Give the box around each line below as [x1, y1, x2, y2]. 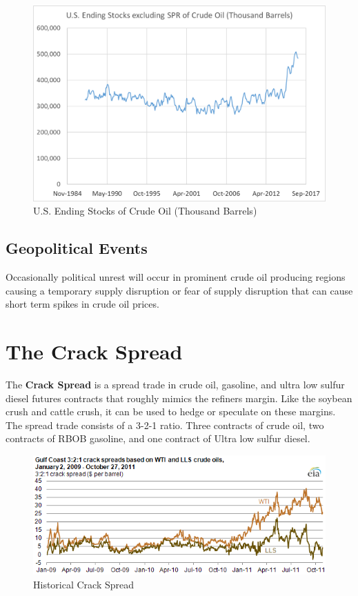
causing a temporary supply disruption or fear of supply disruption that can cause [6, 283, 353, 297]
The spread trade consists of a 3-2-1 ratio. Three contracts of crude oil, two [6, 417, 324, 432]
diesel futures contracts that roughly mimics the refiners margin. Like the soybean [6, 390, 352, 405]
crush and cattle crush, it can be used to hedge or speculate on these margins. [6, 404, 336, 419]
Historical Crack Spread [33, 577, 135, 591]
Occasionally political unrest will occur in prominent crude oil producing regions [6, 270, 346, 284]
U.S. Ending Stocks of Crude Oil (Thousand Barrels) [33, 203, 257, 218]
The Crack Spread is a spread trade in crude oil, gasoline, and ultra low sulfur [6, 377, 345, 391]
